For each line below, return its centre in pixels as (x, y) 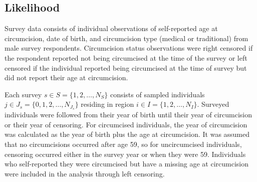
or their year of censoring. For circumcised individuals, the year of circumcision (126, 124)
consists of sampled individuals (157, 94)
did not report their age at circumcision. (66, 77)
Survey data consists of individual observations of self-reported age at (111, 28)
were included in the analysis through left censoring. (85, 173)
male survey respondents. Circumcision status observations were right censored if (129, 48)
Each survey (23, 94)
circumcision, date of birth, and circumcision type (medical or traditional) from (126, 38)
